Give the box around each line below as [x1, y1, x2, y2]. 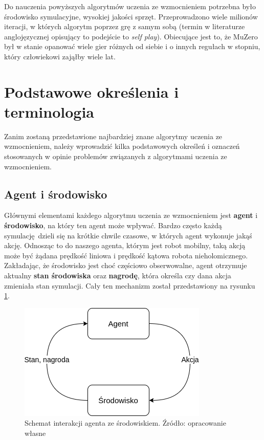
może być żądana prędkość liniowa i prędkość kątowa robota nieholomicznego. [4, 250, 248, 260]
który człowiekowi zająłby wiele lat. [4, 51, 116, 61]
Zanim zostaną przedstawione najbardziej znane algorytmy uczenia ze [4, 130, 223, 141]
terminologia [4, 101, 95, 122]
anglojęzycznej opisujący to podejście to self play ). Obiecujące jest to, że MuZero [4, 31, 258, 41]
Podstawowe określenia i [4, 81, 179, 102]
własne [25, 427, 46, 438]
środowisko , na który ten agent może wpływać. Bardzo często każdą [4, 220, 222, 231]
